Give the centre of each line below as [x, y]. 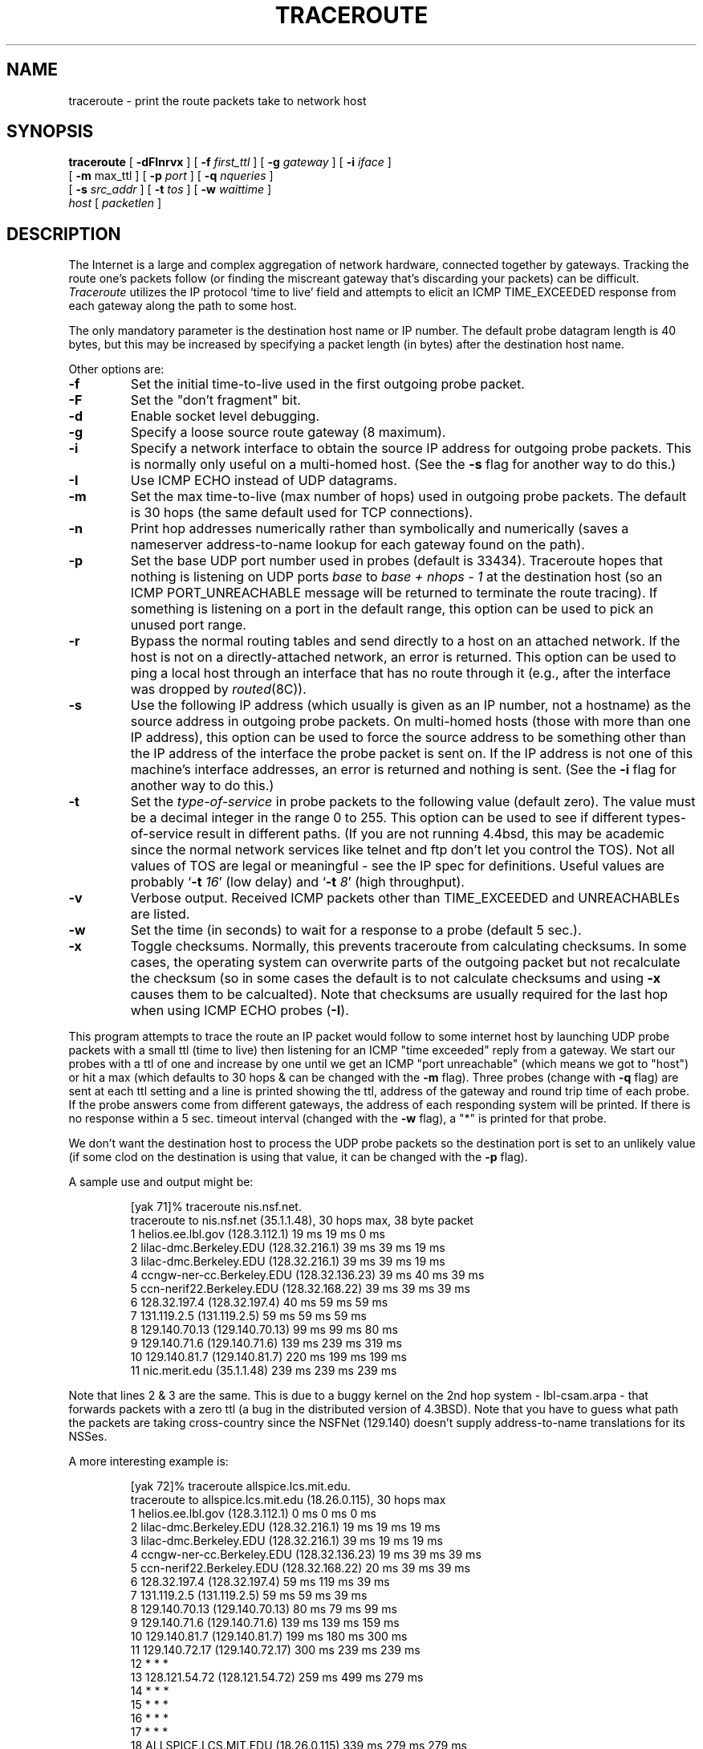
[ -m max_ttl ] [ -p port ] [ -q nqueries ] [171, 176]
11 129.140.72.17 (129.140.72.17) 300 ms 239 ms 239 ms [275, 1650]
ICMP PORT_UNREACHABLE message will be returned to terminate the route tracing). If [394, 593]
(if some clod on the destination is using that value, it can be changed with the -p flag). [298, 1157]
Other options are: [116, 369]
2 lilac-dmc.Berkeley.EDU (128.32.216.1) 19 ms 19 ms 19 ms [285, 1527]
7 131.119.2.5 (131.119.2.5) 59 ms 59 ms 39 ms [249, 1596]
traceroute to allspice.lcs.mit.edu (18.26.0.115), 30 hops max [288, 1500]
